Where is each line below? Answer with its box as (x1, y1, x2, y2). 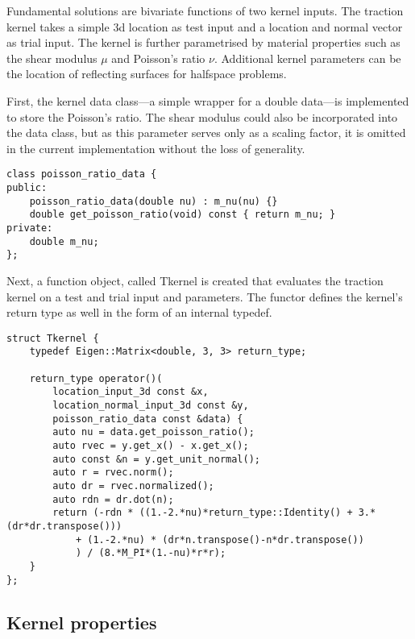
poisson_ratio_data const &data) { (52, 413, 243, 425)
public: (6, 182, 48, 193)
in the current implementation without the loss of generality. (6, 139, 305, 156)
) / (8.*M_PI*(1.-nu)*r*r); (75, 547, 226, 559)
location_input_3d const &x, (52, 386, 209, 398)
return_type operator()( (29, 372, 163, 384)
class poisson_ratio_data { (6, 168, 157, 180)
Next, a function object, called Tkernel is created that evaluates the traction (6, 272, 384, 288)
